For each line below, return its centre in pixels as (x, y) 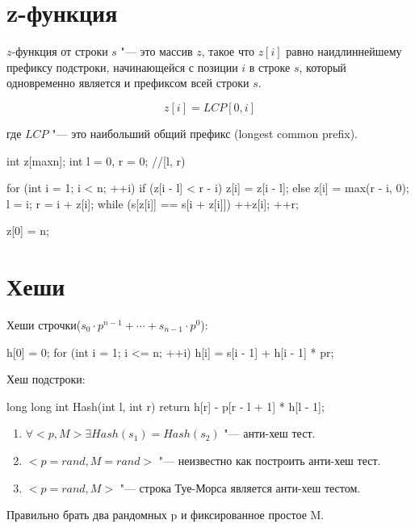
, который (323, 67)
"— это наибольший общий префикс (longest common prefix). (205, 133)
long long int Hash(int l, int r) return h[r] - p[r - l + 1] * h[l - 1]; (166, 406)
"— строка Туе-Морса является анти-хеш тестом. (240, 487)
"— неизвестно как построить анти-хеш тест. (270, 460)
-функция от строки (60, 51)
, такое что (228, 51)
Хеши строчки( (44, 325)
